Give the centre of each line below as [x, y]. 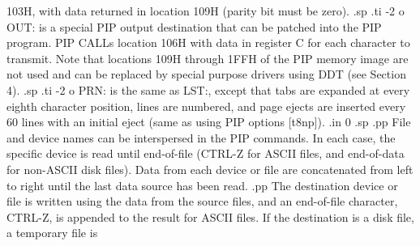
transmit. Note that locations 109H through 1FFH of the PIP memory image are [208, 58]
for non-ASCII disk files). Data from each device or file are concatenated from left [210, 169]
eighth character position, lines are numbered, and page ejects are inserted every [206, 106]
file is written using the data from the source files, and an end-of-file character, [202, 201]
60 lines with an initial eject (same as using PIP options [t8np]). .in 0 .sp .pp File [209, 122]
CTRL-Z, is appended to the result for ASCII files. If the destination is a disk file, [210, 216]
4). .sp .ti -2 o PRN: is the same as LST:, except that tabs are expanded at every [208, 89]
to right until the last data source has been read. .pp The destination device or [202, 185]
